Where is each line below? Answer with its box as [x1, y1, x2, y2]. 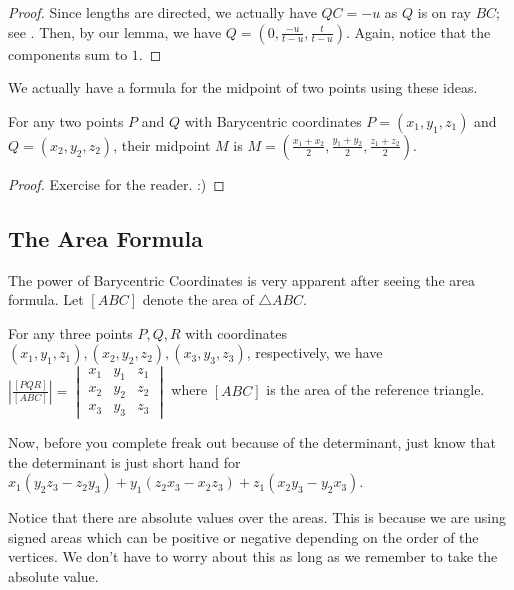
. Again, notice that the [345, 21, 491, 42]
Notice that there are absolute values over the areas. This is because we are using [8, 507, 507, 528]
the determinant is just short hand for [8, 451, 241, 472]
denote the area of [142, 289, 254, 310]
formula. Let [8, 289, 84, 310]
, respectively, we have [246, 342, 383, 363]
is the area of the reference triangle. [266, 379, 485, 400]
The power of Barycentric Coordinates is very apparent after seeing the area [8, 269, 475, 290]
